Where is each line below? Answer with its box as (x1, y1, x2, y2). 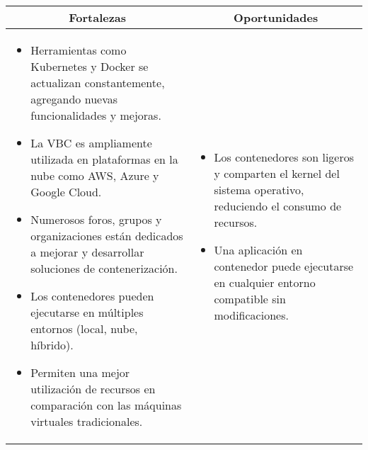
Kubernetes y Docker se (30, 58, 149, 74)
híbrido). (30, 337, 74, 353)
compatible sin (214, 290, 286, 307)
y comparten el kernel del (214, 164, 340, 181)
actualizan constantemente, (30, 74, 165, 91)
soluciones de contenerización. (30, 260, 178, 276)
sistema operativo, (214, 181, 304, 198)
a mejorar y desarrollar (30, 244, 144, 260)
